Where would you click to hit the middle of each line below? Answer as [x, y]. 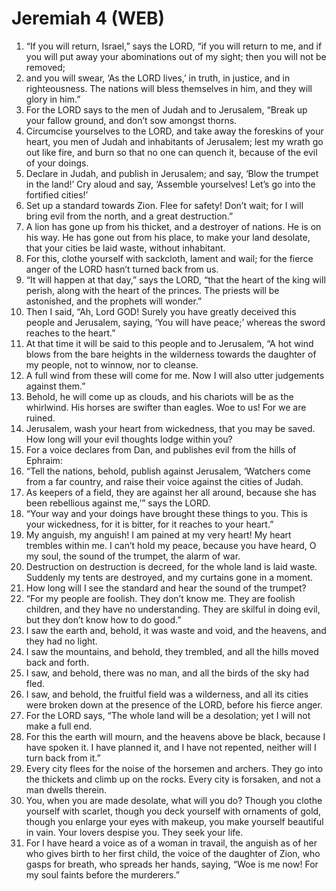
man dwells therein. [66, 789]
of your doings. [57, 163]
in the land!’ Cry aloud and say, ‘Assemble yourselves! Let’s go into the [170, 184]
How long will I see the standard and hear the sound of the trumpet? [166, 588]
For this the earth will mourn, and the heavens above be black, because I [175, 736]
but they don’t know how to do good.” [103, 619]
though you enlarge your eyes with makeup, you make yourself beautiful [174, 821]
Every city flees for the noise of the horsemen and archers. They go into [174, 768]
